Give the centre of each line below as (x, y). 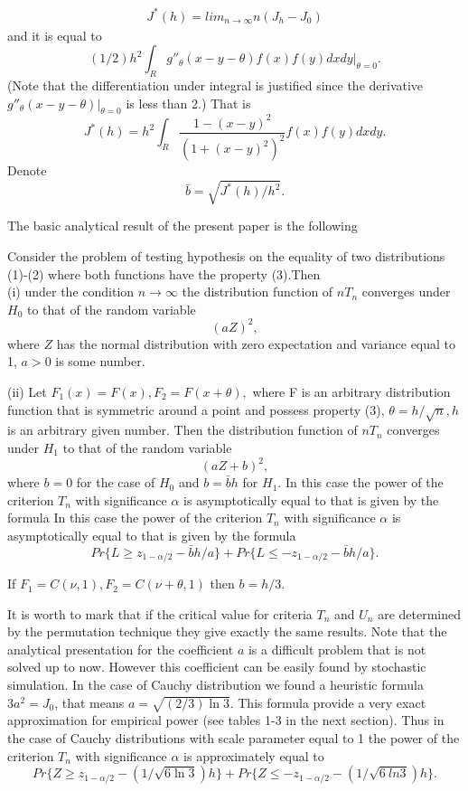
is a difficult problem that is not (337, 649)
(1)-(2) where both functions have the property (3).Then (164, 273)
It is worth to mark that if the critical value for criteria (160, 613)
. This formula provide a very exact (328, 702)
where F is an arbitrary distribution (351, 392)
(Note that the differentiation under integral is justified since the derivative (215, 85)
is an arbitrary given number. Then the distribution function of (183, 430)
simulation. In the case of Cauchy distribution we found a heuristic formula (215, 685)
